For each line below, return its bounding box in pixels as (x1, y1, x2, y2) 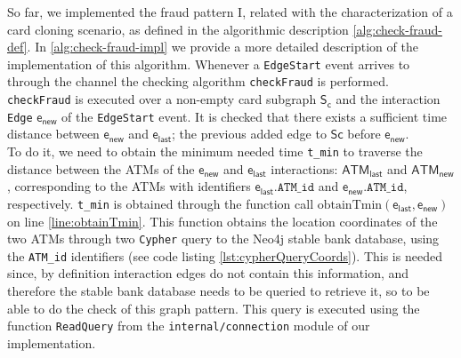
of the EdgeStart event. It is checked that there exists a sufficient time (61, 107, 448, 125)
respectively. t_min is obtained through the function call (7, 194, 314, 212)
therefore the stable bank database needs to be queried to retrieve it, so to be (7, 282, 430, 299)
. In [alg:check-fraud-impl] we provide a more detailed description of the (27, 37, 418, 56)
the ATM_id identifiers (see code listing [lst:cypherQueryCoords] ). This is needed (7, 246, 442, 265)
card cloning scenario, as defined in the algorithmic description (7, 20, 349, 38)
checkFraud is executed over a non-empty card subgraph (7, 90, 317, 108)
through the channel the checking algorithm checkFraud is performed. (7, 72, 389, 91)
